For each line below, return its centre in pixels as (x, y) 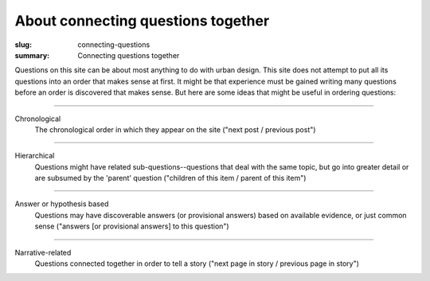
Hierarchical (35, 156)
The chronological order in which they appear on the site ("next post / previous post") (175, 129)
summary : (32, 55)
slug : (23, 45)
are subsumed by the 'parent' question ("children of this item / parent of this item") (170, 178)
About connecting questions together (142, 21)
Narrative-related (43, 252)
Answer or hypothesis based (62, 204)
